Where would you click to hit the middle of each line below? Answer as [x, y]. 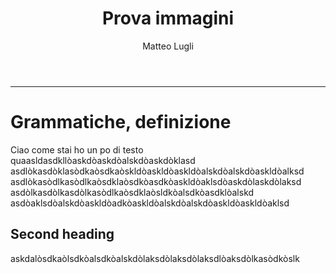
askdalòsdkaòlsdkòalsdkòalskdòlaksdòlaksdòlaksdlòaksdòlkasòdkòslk [155, 258]
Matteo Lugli [168, 46]
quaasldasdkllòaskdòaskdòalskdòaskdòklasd [103, 160]
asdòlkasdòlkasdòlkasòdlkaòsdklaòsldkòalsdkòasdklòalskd [132, 192]
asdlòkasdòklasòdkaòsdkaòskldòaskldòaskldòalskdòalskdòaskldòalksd [157, 171]
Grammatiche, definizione [121, 122]
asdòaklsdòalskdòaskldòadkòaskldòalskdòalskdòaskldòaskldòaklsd [150, 203]
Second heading [62, 234]
